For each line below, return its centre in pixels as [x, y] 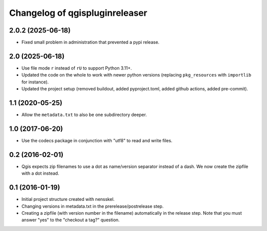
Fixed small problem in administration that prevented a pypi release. [90, 42]
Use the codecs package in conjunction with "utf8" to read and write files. [97, 140]
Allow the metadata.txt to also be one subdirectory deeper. [84, 115]
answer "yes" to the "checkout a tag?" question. [70, 220]
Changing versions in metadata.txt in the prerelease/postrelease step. [93, 206]
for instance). [35, 82]
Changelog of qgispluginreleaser [78, 13]
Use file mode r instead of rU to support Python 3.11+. [77, 68]
